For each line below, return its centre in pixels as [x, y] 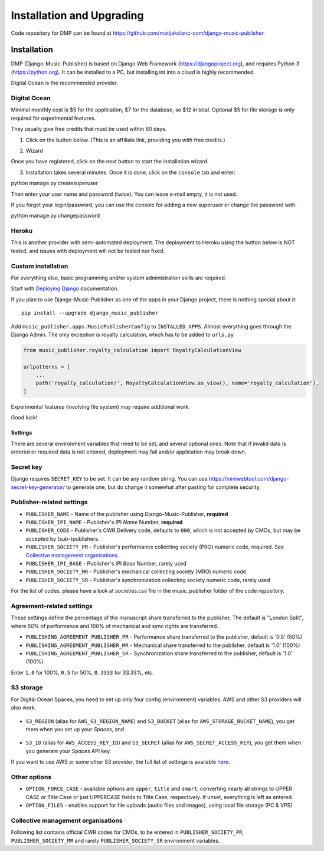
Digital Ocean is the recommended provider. [65, 83]
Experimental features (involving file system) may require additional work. [100, 406]
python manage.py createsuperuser [55, 183]
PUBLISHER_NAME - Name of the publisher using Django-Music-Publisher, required [127, 514]
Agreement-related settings [52, 606]
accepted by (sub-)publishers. [63, 538]
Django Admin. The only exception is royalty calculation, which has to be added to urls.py [122, 334]
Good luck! [24, 418]
